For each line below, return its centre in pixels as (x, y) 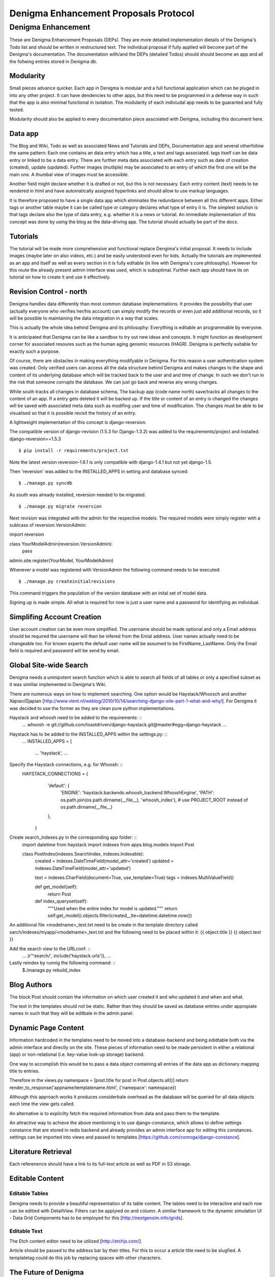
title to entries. (25, 1071)
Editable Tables (29, 1193)
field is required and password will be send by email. (64, 651)
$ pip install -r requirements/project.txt (74, 451)
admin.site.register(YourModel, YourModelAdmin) (62, 560)
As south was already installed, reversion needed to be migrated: (78, 494)
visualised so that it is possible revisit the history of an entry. (73, 413)
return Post (59, 894)
